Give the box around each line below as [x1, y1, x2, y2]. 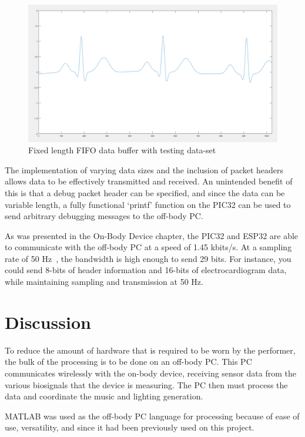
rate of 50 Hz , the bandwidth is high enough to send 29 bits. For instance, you [5, 252, 291, 264]
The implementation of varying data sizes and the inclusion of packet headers [5, 163, 284, 176]
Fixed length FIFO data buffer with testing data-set [28, 144, 216, 156]
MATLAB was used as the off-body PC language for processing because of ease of [5, 409, 300, 422]
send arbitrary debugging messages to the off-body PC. [5, 210, 203, 222]
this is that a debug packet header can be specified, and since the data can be [5, 186, 285, 199]
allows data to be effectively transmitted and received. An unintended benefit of [5, 175, 293, 187]
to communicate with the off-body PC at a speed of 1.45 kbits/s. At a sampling [5, 241, 292, 253]
